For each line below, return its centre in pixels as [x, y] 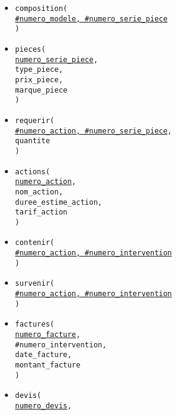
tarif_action [41, 212]
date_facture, [43, 355]
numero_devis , [43, 406]
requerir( [35, 120]
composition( [41, 9]
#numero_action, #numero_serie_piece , [93, 131]
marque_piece [41, 90]
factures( [35, 325]
